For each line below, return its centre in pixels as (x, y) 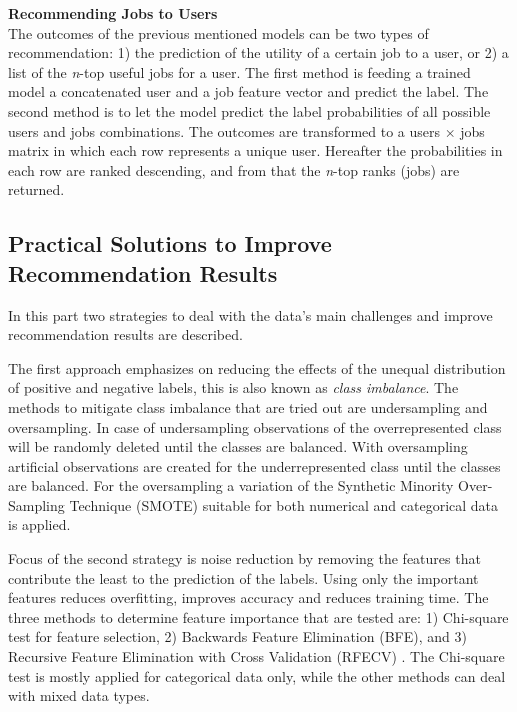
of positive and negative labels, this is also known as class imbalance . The (233, 387)
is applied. (39, 524)
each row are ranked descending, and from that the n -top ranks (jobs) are (234, 169)
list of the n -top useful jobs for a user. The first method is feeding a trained (239, 71)
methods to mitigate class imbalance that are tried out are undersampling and (248, 406)
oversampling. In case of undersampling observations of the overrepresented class (255, 426)
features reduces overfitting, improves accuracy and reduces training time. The (248, 597)
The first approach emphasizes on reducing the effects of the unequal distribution (257, 367)
